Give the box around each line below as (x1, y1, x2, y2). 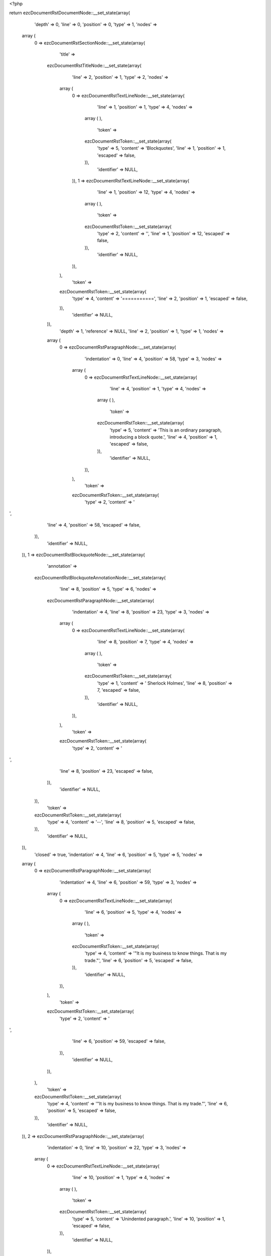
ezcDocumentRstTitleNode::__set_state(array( (47, 63, 142, 69)
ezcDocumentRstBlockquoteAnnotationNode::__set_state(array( (34, 574, 166, 580)
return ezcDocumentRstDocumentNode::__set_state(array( (9, 10, 130, 16)
